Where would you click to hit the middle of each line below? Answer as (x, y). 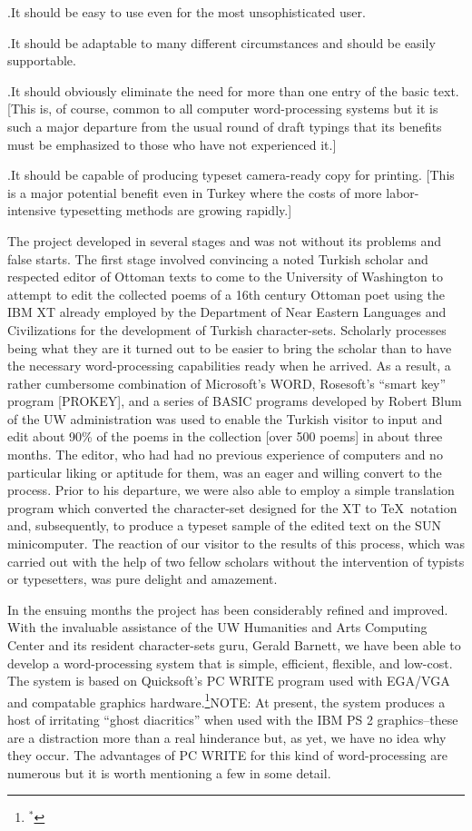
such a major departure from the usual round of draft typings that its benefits (225, 126)
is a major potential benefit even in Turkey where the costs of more (195, 192)
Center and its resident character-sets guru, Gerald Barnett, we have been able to (234, 645)
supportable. (42, 60)
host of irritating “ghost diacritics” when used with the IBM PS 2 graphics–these (233, 720)
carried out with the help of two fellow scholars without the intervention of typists (236, 561)
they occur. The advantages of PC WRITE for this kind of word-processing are (227, 755)
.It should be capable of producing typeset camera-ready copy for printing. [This (231, 175)
